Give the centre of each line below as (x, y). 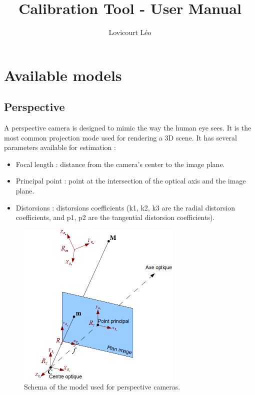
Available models (63, 75)
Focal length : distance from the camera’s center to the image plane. (120, 164)
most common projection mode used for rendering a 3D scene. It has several (120, 137)
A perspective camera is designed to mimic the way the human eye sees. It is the (128, 128)
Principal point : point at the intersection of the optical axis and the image (131, 181)
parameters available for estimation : (60, 147)
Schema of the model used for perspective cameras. (102, 387)
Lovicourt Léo (130, 32)
